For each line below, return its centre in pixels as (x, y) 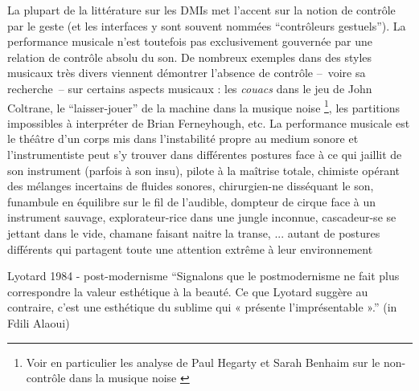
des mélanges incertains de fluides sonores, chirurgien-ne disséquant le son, (191, 186)
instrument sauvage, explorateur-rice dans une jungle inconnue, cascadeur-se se (202, 217)
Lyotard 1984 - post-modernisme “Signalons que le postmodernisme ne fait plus (203, 276)
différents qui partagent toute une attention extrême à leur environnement (190, 248)
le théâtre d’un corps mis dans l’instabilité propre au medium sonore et (183, 138)
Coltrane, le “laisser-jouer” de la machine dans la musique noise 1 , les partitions (203, 106)
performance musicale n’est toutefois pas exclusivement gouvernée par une (190, 41)
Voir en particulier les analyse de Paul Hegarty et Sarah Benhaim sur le (203, 362)
